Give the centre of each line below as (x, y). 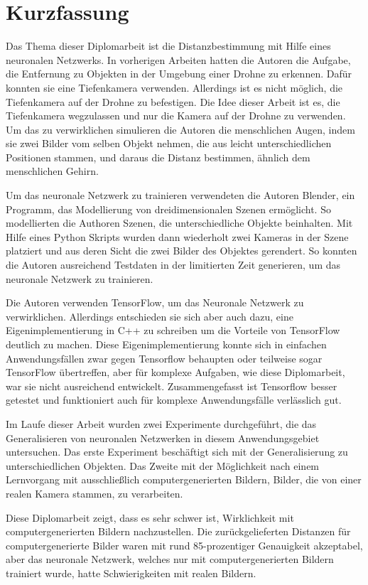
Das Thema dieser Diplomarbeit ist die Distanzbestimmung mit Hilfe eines (168, 46)
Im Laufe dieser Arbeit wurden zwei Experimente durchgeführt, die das (161, 423)
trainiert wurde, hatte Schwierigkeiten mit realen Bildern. (131, 573)
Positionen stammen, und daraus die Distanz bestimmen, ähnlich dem (158, 157)
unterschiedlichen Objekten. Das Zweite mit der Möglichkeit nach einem (163, 465)
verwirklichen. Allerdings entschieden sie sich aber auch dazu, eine (150, 316)
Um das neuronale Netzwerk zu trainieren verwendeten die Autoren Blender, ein (180, 195)
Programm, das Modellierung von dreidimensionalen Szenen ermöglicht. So (168, 209)
